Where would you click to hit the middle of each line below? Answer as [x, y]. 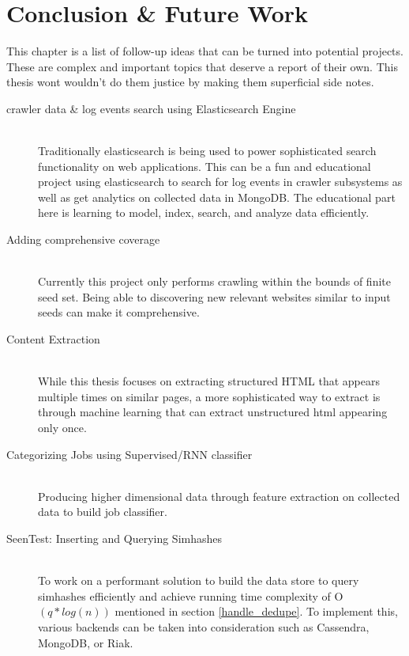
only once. [62, 427]
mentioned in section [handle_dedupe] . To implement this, [256, 611]
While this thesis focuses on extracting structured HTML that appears [209, 381]
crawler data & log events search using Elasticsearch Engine [151, 108]
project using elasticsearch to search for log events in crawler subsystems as [220, 182]
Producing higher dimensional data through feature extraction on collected [219, 496]
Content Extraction [53, 339]
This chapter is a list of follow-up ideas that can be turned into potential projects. [205, 51]
